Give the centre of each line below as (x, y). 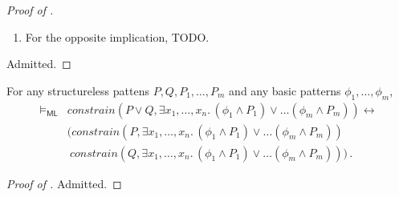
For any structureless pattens (78, 90)
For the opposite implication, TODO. (117, 36)
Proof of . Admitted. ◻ (64, 183)
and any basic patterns (285, 90)
